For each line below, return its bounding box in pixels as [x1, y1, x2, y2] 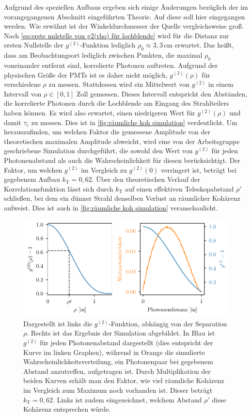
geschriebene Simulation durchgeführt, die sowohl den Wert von [4, 145, 193, 156]
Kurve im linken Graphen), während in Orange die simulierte [23, 347, 205, 357]
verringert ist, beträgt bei [161, 164, 236, 175]
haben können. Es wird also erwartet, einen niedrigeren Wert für [4, 107, 195, 117]
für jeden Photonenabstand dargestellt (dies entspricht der [40, 337, 213, 348]
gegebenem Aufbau [4, 174, 60, 184]
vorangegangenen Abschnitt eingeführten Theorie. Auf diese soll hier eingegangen [4, 11, 245, 21]
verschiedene [4, 79, 41, 89]
